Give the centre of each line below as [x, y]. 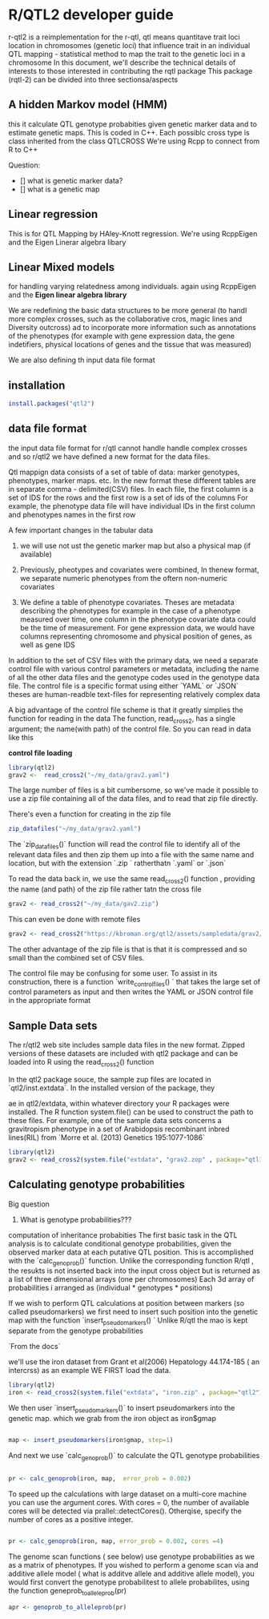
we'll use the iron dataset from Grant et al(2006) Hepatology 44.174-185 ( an [134, 1362]
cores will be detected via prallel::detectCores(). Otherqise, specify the [125, 1511]
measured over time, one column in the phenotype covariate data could [138, 619]
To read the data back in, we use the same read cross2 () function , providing [132, 880]
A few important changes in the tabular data [81, 530]
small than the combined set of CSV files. [76, 957]
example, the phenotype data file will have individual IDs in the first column [132, 505]
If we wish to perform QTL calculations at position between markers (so [126, 1303]
